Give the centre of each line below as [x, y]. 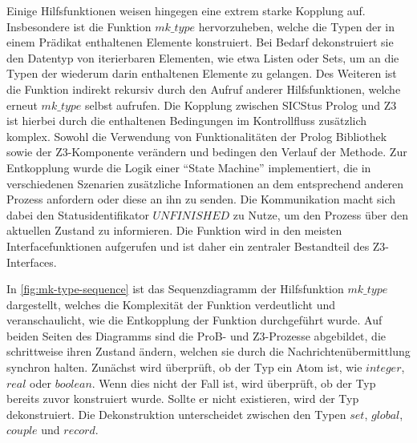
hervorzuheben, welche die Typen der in [297, 26]
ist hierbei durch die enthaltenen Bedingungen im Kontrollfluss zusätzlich [187, 121]
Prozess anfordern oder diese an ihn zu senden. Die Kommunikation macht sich [201, 199]
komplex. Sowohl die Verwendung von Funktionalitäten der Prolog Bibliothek [197, 136]
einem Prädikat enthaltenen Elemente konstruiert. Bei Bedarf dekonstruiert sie [200, 42]
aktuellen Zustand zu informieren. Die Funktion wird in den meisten [174, 230]
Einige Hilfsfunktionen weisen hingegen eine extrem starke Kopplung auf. [186, 10]
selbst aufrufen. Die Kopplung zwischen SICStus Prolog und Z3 [241, 105]
